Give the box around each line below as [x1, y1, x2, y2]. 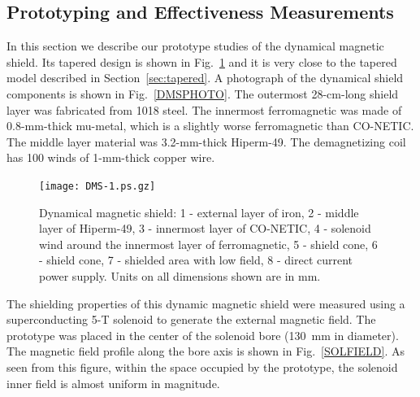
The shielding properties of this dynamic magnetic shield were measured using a [6, 294, 405, 312]
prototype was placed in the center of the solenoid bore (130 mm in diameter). [6, 326, 399, 343]
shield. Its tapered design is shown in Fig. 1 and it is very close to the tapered [6, 53, 397, 70]
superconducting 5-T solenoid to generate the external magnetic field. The [6, 311, 376, 328]
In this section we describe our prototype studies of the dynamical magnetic [6, 37, 384, 55]
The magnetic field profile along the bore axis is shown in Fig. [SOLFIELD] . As [6, 342, 405, 360]
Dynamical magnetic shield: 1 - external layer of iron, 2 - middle [39, 203, 359, 220]
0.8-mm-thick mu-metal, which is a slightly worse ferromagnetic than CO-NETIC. [6, 117, 414, 134]
